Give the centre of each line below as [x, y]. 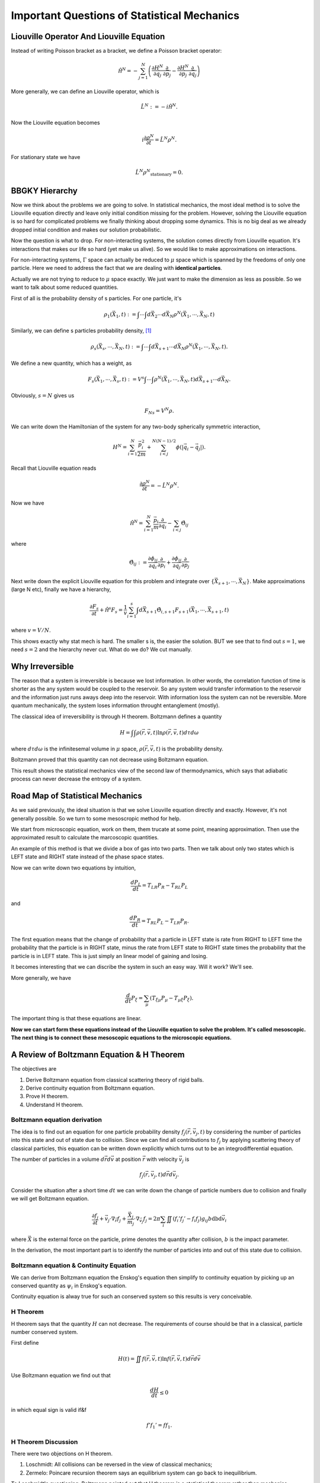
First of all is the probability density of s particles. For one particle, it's [96, 298]
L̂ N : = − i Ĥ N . [159, 106]
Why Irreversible [42, 666]
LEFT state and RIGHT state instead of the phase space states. [87, 857]
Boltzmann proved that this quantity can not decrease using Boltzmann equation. [110, 760]
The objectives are [34, 1069]
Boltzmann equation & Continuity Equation [73, 1265]
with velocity [162, 1159]
